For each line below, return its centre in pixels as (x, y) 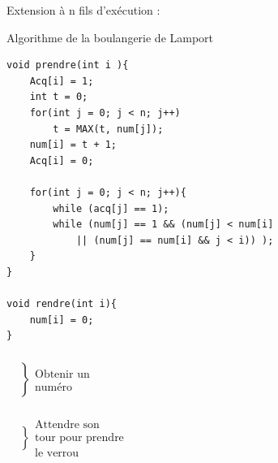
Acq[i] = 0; (62, 160)
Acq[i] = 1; (62, 81)
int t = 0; (59, 97)
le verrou (57, 454)
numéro (53, 387)
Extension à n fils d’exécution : (83, 10)
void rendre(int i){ (62, 304)
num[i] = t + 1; (73, 145)
